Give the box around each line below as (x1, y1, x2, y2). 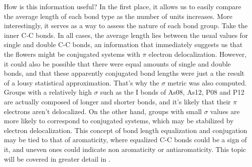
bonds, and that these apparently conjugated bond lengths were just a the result (4, 68, 245, 78)
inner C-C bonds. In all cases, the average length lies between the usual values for (4, 30, 248, 40)
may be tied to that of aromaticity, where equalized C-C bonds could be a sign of (4, 134, 247, 145)
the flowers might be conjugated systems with (4, 49, 140, 59)
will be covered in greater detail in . (4, 153, 111, 164)
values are (210, 106, 240, 116)
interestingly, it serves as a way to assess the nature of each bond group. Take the (4, 20, 248, 31)
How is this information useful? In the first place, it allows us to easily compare (4, 1, 241, 11)
